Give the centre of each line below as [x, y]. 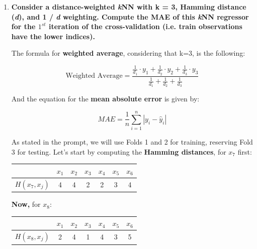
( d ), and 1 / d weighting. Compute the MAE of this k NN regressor [130, 16]
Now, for [26, 204]
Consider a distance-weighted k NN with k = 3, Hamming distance [129, 7]
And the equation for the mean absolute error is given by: [105, 99]
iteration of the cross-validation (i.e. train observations [146, 26]
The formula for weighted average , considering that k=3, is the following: [128, 53]
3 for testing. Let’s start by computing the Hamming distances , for [119, 151]
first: [245, 151]
